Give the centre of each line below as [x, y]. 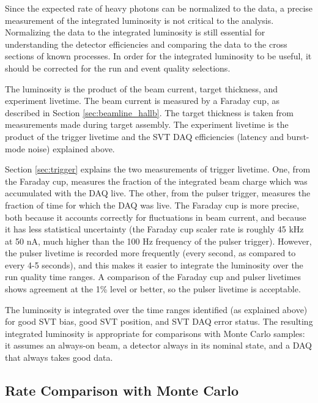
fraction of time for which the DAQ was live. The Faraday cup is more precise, [152, 205]
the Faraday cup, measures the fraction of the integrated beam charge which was [156, 181]
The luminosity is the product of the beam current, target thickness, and [142, 88]
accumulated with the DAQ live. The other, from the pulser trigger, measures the [158, 193]
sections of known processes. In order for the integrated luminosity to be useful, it [158, 56]
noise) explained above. [71, 148]
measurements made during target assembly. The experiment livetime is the [147, 124]
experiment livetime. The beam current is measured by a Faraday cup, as [142, 101]
